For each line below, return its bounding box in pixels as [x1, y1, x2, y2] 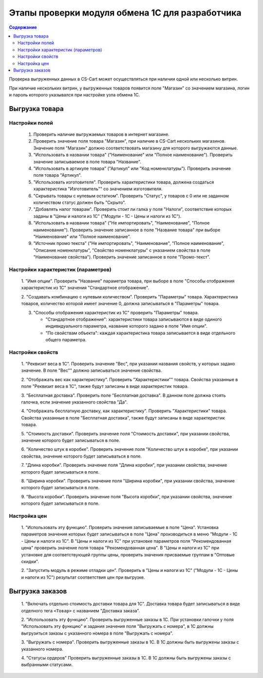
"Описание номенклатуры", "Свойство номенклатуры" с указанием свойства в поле [33, 247, 211, 253]
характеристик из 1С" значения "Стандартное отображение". [21, 285, 150, 291]
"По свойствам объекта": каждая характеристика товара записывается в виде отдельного [45, 330, 236, 336]
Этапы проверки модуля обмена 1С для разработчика [9, 7, 242, 18]
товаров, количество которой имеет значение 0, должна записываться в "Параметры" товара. [21, 301, 220, 307]
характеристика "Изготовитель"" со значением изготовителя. [33, 186, 163, 192]
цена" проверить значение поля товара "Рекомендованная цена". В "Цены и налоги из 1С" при [21, 545, 219, 551]
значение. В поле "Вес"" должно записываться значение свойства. [21, 367, 162, 373]
